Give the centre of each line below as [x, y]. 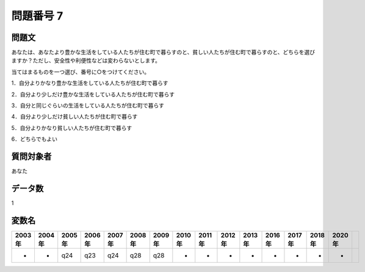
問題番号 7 [37, 16]
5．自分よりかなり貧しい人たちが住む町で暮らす [72, 127]
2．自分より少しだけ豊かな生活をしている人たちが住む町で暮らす [93, 94]
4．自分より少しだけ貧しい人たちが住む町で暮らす [74, 116]
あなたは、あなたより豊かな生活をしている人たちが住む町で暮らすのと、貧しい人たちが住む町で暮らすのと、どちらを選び [163, 52]
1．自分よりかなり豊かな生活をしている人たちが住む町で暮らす [90, 83]
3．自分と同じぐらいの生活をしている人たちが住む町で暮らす [88, 106]
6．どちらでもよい [34, 139]
